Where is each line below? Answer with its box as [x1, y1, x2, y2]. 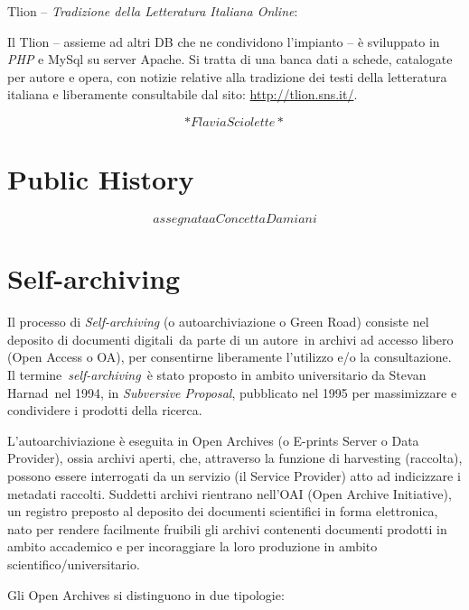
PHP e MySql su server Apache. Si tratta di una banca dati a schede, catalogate [7, 50, 453, 69]
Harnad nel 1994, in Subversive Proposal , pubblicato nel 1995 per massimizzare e [7, 383, 457, 402]
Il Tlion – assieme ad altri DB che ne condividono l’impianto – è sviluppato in [7, 32, 440, 51]
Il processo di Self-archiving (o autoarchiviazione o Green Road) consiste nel [7, 312, 429, 331]
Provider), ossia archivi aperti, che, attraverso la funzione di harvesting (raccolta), [7, 448, 463, 467]
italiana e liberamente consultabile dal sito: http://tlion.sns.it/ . [7, 85, 358, 104]
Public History [7, 161, 194, 198]
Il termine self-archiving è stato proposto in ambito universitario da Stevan [7, 365, 427, 384]
